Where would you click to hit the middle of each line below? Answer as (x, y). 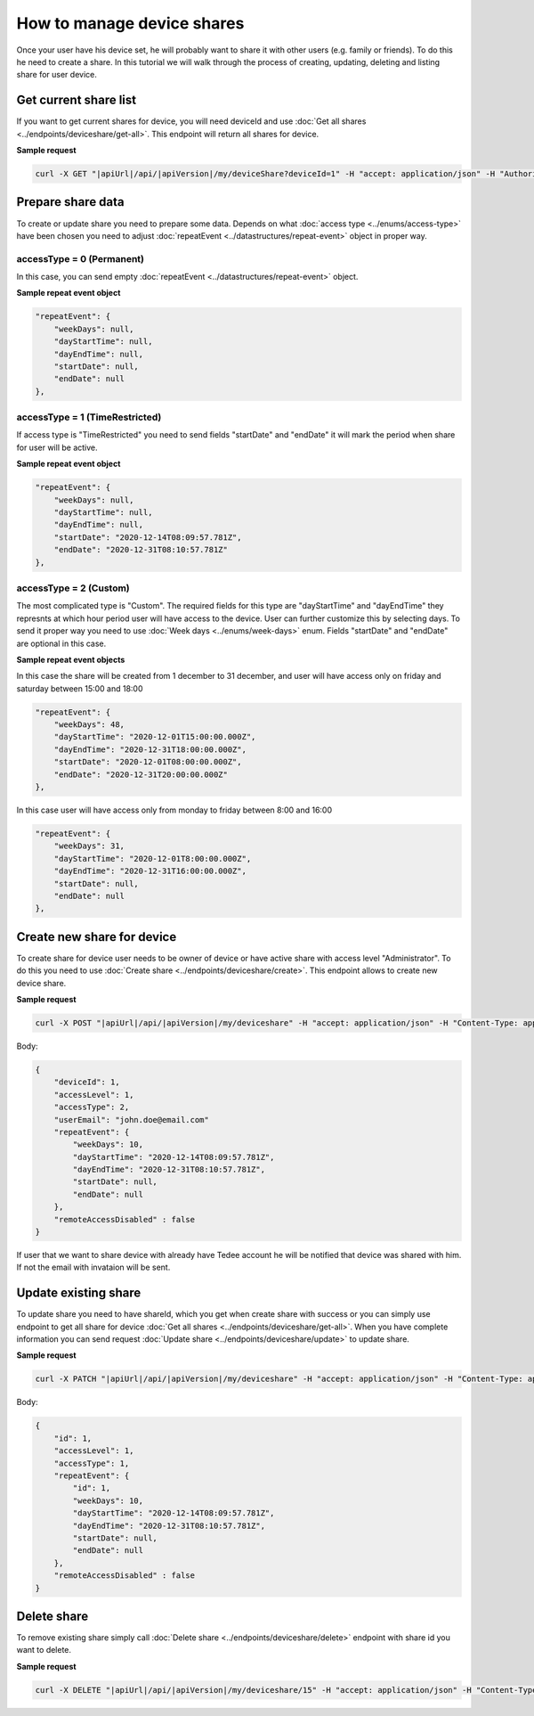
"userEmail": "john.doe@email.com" (131, 1119)
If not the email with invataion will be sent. (93, 1267)
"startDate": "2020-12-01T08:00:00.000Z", (148, 762)
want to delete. (44, 1650)
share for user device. (57, 75)
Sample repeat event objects (71, 659)
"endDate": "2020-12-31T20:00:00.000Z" (141, 774)
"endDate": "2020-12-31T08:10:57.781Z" (141, 550)
